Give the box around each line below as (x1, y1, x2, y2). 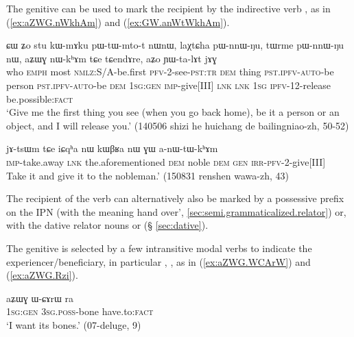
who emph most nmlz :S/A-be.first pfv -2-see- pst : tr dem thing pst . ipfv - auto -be (6, 64, 334, 79)
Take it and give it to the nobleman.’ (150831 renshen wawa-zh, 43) (6, 168, 289, 182)
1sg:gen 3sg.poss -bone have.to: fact (6, 304, 154, 319)
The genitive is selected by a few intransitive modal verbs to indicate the (6, 240, 312, 255)
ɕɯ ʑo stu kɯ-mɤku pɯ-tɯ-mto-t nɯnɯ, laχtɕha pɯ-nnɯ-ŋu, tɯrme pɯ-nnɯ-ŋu (6, 38, 344, 52)
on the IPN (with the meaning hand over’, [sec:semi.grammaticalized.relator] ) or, (6, 204, 346, 219)
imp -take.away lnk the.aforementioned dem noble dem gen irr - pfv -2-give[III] (6, 154, 326, 168)
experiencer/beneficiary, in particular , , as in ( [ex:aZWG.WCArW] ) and (6, 254, 311, 269)
